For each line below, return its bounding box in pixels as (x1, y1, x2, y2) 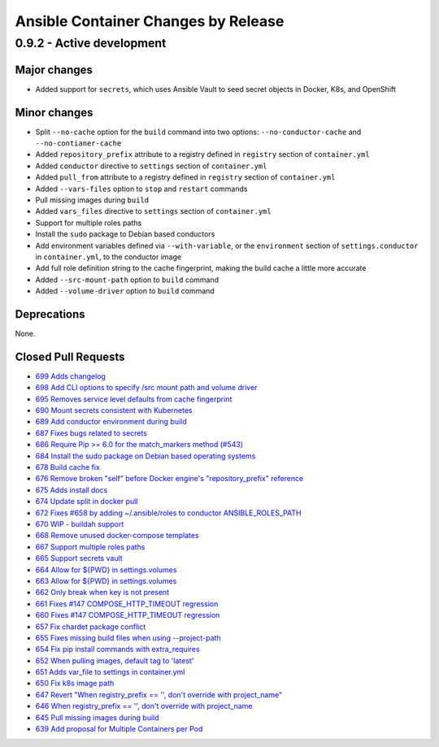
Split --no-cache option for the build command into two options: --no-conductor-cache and (35, 127, 362, 137)
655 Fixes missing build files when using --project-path (35, 632, 221, 642)
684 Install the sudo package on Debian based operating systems (35, 451, 256, 461)
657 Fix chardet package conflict (35, 622, 146, 632)
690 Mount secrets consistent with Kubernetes (35, 406, 193, 415)
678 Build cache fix (35, 463, 101, 472)
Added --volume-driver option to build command (35, 286, 215, 296)
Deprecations (15, 307, 85, 321)
